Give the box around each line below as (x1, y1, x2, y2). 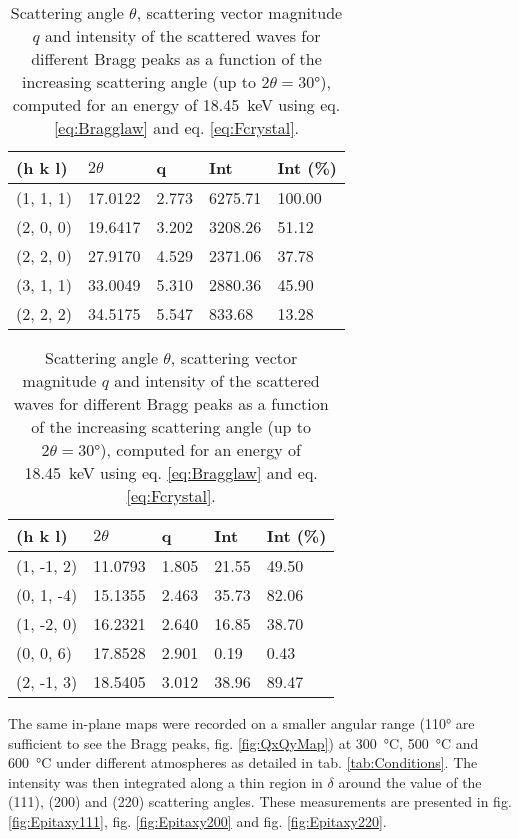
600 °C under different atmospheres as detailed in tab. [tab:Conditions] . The (8, 752, 478, 773)
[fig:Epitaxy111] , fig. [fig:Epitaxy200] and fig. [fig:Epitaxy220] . (8, 810, 387, 831)
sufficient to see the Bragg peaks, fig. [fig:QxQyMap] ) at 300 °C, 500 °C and (8, 732, 479, 753)
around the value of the (338, 771, 482, 792)
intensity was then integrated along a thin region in (8, 771, 323, 792)
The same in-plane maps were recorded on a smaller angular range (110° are (8, 713, 475, 733)
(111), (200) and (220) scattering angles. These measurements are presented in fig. (8, 791, 512, 812)
